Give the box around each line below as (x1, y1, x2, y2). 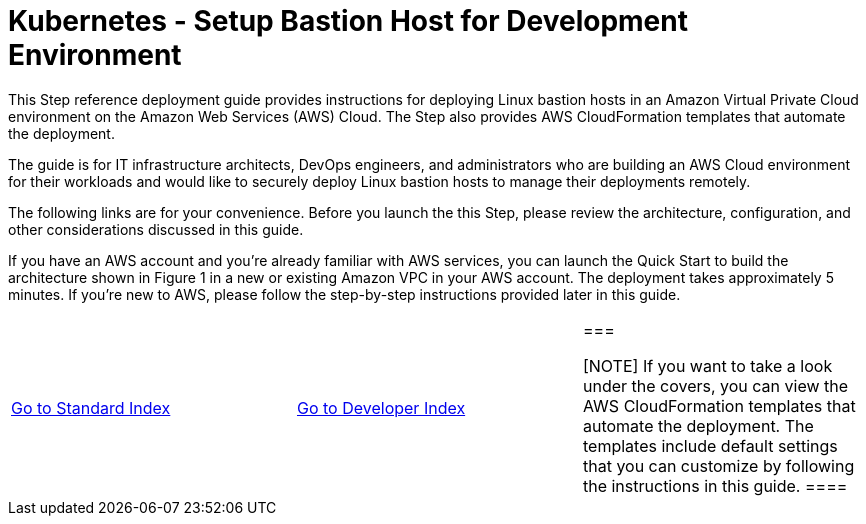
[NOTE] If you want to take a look (582, 355, 833, 376)
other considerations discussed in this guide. (8, 220, 304, 238)
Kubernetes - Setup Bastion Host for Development (8, 4, 688, 38)
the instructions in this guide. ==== (582, 475, 848, 496)
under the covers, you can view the (582, 375, 849, 396)
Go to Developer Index (296, 397, 466, 418)
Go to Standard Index (11, 397, 171, 418)
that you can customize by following (582, 455, 855, 476)
